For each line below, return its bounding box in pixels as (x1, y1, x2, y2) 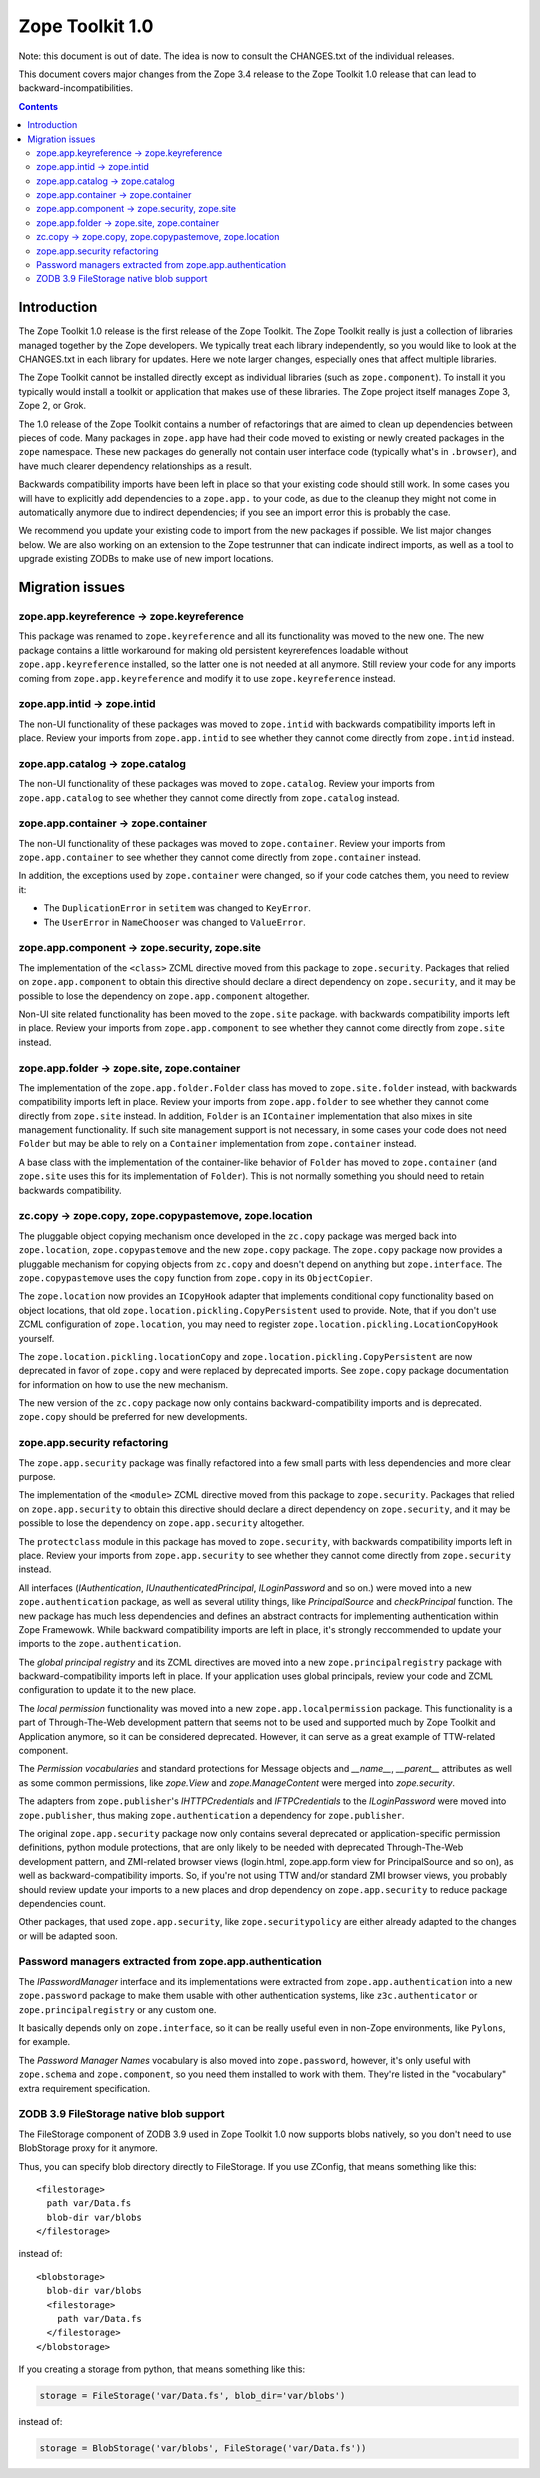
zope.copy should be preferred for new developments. (18, 1411, 248, 1423)
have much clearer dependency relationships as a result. (18, 460, 252, 472)
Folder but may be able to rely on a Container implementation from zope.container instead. (18, 1138, 417, 1150)
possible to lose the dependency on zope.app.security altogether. (18, 1517, 305, 1529)
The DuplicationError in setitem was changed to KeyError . (43, 902, 312, 914)
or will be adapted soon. (18, 1930, 119, 1942)
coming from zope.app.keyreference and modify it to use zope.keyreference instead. (18, 672, 396, 684)
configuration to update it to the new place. (18, 1684, 197, 1696)
